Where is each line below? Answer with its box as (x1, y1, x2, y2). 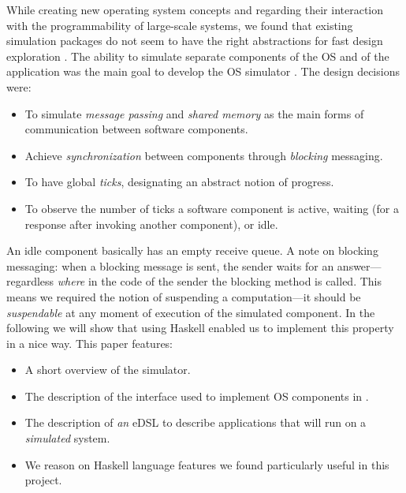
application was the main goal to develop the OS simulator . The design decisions (6, 63, 400, 80)
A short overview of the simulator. (24, 361, 191, 378)
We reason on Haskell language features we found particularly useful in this (24, 456, 389, 472)
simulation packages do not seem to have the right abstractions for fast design (6, 32, 383, 49)
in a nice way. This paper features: (6, 334, 173, 351)
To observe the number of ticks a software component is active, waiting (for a (24, 200, 399, 216)
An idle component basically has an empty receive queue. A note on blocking (6, 242, 378, 259)
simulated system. (24, 430, 110, 446)
